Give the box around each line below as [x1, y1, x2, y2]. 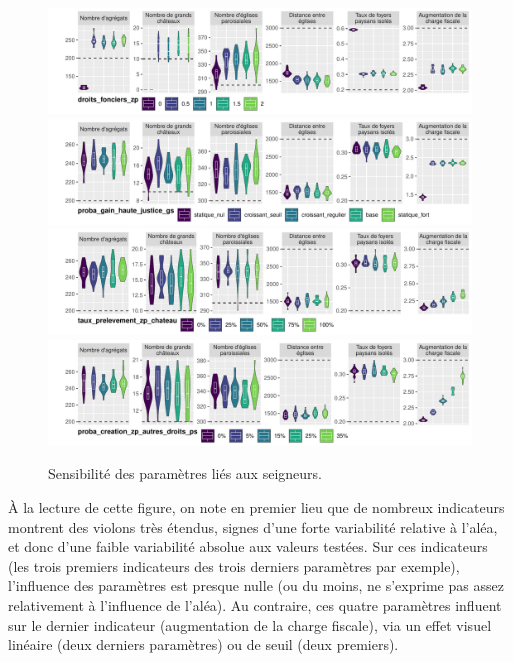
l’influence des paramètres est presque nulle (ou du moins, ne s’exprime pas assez [8, 575, 504, 596]
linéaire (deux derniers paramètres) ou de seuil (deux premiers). [8, 634, 399, 655]
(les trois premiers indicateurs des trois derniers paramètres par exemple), [8, 555, 460, 576]
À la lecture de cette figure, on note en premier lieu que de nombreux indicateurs [8, 496, 505, 517]
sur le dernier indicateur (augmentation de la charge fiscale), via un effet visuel [8, 614, 492, 635]
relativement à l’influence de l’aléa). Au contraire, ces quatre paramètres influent [8, 594, 502, 615]
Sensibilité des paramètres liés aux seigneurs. [48, 463, 322, 484]
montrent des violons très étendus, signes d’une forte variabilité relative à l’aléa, [8, 516, 498, 537]
